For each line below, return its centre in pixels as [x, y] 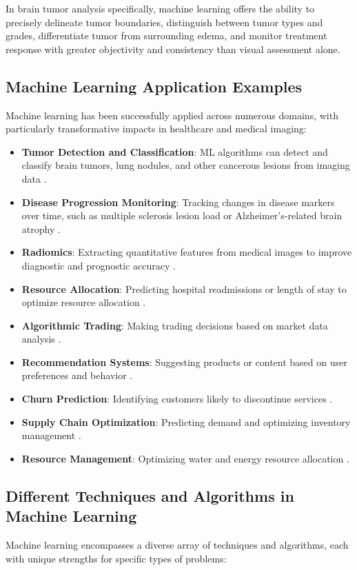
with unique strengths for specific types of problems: [116, 558]
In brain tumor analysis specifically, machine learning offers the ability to [160, 8]
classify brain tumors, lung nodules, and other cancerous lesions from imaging [186, 165]
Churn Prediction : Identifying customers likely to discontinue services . [177, 399]
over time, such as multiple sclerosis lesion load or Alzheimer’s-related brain [182, 215]
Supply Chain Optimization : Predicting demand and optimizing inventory [186, 421]
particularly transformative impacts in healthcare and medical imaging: [156, 129]
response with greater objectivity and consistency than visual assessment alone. [173, 49]
